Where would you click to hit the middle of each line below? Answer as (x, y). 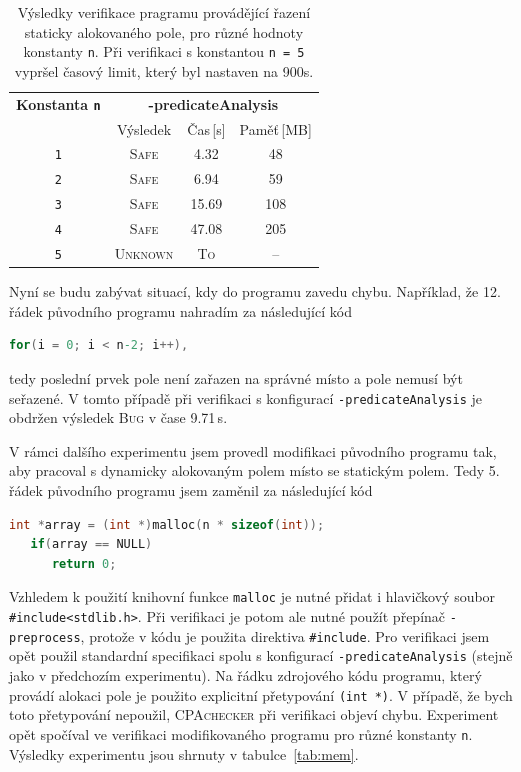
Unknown (144, 253)
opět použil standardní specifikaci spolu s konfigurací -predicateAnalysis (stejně (261, 655)
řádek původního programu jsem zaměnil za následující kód (191, 490)
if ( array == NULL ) (91, 544)
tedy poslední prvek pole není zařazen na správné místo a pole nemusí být (236, 378)
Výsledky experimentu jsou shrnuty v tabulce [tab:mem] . (184, 753)
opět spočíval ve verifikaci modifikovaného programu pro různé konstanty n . (241, 733)
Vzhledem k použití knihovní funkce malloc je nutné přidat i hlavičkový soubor (252, 596)
